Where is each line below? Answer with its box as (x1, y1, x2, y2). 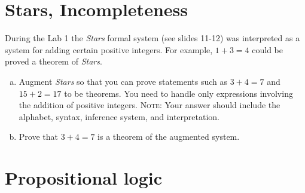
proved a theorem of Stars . (5, 55, 102, 68)
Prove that (19, 130, 58, 143)
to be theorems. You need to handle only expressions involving (64, 87, 293, 99)
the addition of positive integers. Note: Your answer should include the (19, 99, 280, 111)
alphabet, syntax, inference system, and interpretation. (19, 110, 220, 122)
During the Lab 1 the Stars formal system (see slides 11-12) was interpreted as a (5, 32, 300, 44)
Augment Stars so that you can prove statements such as (19, 75, 228, 87)
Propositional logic (5, 166, 163, 190)
